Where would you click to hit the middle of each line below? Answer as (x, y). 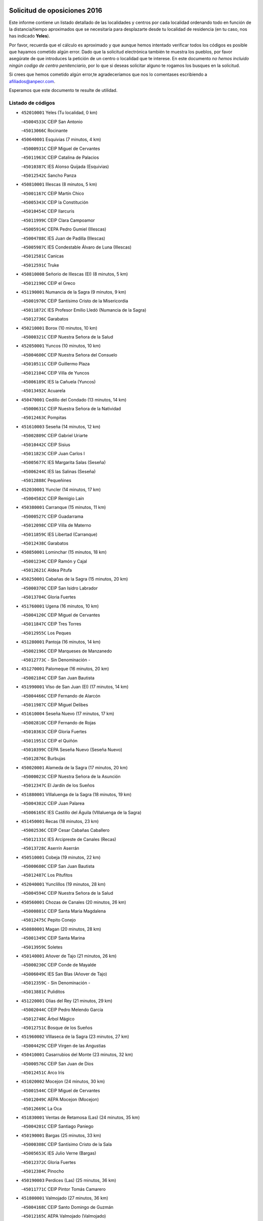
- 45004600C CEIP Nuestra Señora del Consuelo (69, 355)
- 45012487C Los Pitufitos (47, 875)
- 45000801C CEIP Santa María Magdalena (64, 911)
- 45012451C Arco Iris (43, 1073)
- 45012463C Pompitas (44, 418)
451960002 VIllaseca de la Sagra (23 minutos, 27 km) (75, 1037)
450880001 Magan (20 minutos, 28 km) (61, 929)
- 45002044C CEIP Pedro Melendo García (62, 1010)
